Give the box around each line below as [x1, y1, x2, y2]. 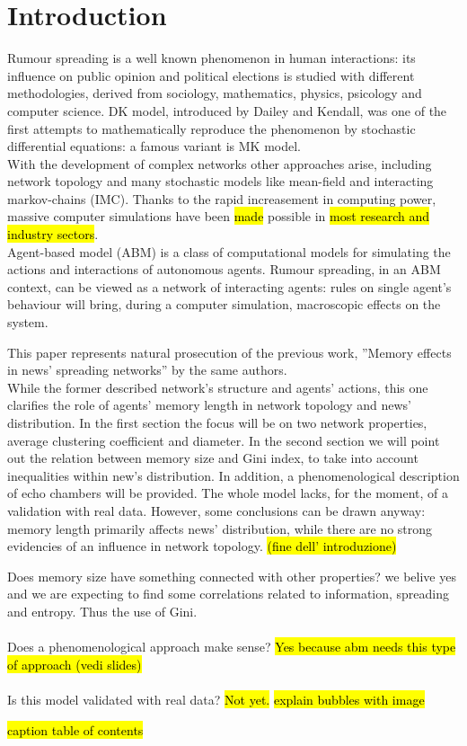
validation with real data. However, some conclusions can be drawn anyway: [7, 501, 426, 520]
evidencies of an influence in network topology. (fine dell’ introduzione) [7, 537, 397, 555]
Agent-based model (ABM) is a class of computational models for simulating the [7, 242, 451, 261]
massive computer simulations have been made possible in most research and [7, 207, 430, 226]
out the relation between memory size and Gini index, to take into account [7, 448, 419, 467]
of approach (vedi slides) [7, 654, 142, 673]
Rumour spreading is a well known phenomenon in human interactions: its [7, 49, 416, 67]
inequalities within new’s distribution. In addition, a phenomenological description [7, 466, 460, 484]
